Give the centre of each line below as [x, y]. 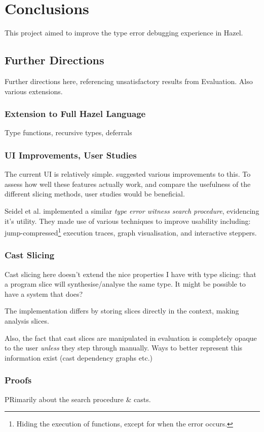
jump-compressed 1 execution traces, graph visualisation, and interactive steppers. [131, 232]
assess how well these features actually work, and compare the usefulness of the [128, 184]
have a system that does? [44, 293]
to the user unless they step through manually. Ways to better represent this [124, 348]
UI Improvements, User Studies [71, 155]
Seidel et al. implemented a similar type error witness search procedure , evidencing [132, 210]
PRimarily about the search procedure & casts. [78, 399]
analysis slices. [27, 320]
